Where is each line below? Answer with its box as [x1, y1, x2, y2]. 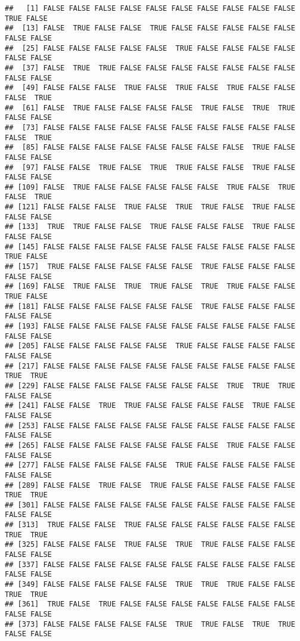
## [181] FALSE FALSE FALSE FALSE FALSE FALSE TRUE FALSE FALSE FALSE [5, 302, 295, 311]
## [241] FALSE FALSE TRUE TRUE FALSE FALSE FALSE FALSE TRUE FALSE [5, 401, 295, 410]
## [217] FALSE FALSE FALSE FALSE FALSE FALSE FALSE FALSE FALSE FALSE [5, 361, 295, 370]
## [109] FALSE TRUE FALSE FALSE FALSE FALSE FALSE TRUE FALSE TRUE [5, 182, 295, 191]
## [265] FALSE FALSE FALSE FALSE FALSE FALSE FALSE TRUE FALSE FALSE [5, 441, 295, 450]
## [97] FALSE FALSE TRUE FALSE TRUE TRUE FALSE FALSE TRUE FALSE [5, 163, 295, 172]
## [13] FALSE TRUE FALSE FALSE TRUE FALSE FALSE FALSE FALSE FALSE [5, 24, 295, 33]
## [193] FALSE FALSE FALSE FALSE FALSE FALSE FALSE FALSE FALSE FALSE [5, 322, 295, 330]
